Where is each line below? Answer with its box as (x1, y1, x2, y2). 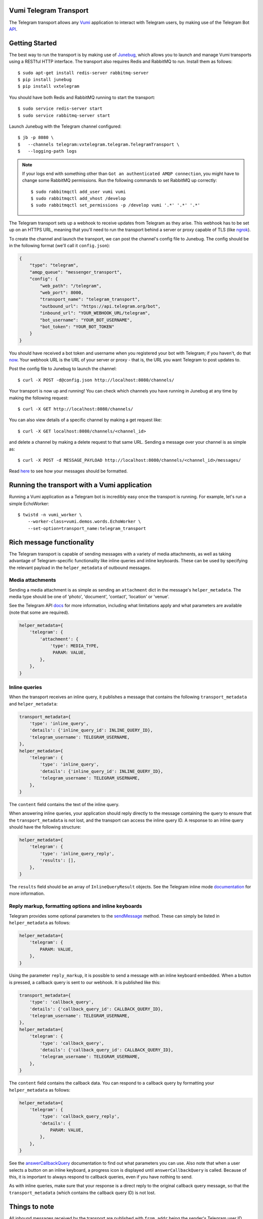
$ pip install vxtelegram (18, 83, 80, 89)
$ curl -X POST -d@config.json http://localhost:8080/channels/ (18, 377, 175, 383)
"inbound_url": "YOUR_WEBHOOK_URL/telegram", (39, 310, 150, 316)
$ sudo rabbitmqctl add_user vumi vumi (31, 189, 126, 195)
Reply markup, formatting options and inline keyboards (9, 903, 142, 909)
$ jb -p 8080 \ (18, 135, 54, 140)
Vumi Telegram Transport (9, 6, 89, 15)
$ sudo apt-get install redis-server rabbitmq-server (18, 70, 149, 76)
